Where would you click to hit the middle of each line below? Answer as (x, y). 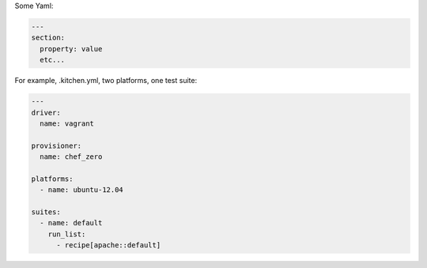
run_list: (67, 234)
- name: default (71, 223)
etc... (53, 60)
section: (48, 38)
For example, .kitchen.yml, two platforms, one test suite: (106, 81)
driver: (46, 112)
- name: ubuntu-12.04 (82, 190)
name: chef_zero (71, 157)
